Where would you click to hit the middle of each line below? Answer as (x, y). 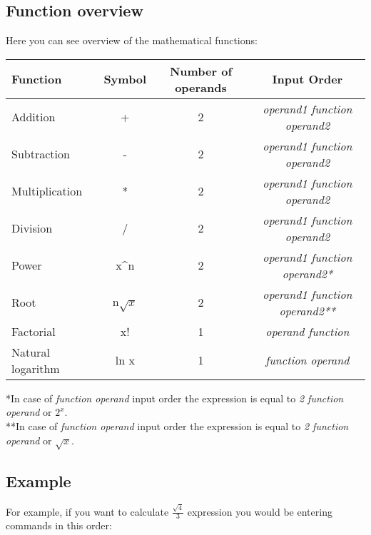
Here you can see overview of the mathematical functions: (132, 40)
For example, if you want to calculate (87, 511)
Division (32, 228)
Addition (34, 117)
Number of (201, 71)
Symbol (125, 79)
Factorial (34, 331)
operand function (308, 331)
